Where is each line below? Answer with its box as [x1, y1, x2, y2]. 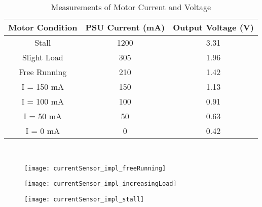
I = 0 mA [25, 125, 60, 136]
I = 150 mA [21, 81, 64, 92]
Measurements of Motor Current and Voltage [51, 1, 211, 13]
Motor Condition [8, 21, 78, 33]
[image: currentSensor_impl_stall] [24, 195, 144, 203]
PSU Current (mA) [85, 21, 165, 33]
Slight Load [22, 51, 63, 63]
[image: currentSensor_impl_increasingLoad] [24, 180, 177, 188]
